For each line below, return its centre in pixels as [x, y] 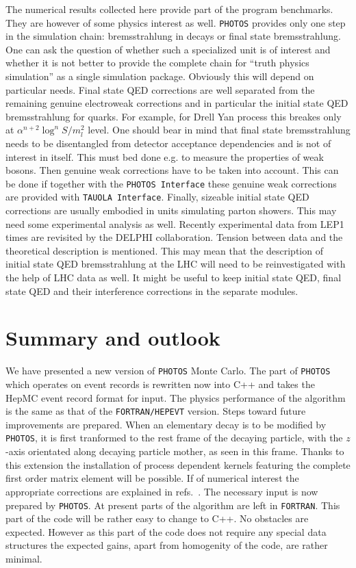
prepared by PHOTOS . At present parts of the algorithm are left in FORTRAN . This [173, 505]
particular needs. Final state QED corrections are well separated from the [160, 89]
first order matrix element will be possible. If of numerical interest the [152, 478]
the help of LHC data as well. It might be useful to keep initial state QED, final [174, 277]
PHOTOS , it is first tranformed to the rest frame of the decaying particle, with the [174, 438]
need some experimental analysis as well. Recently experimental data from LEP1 [175, 223]
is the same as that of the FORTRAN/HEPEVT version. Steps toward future [156, 411]
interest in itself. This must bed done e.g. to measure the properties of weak [165, 156]
